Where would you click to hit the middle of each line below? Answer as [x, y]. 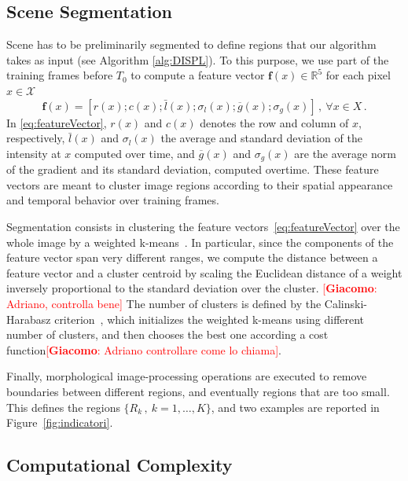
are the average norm [345, 153]
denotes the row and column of [274, 122]
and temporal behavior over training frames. [113, 200]
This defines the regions [63, 407]
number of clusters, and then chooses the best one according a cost [167, 334]
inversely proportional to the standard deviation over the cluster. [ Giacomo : [192, 288]
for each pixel [358, 75]
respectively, [36, 138]
